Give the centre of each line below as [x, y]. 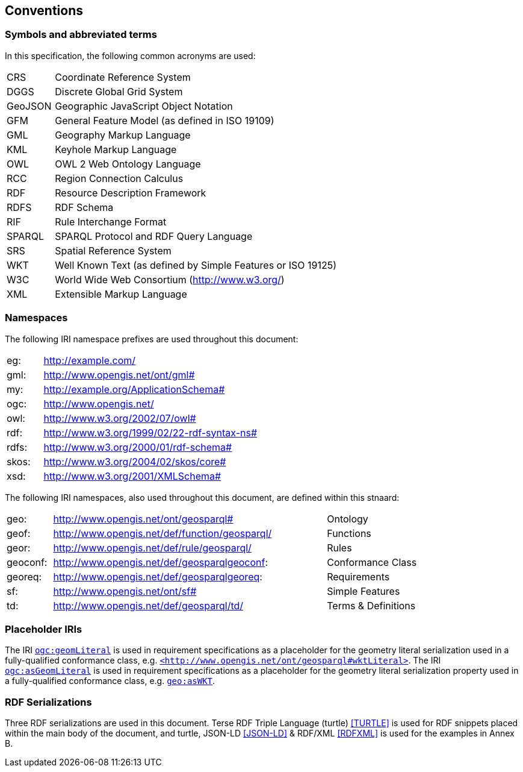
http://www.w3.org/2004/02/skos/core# [135, 461]
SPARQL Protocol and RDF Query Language [154, 236]
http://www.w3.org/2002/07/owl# [120, 418]
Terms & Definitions [371, 605]
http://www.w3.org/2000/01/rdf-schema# [138, 447]
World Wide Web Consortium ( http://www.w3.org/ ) [170, 279]
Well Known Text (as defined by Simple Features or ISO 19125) [196, 265]
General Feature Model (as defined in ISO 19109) [165, 120]
